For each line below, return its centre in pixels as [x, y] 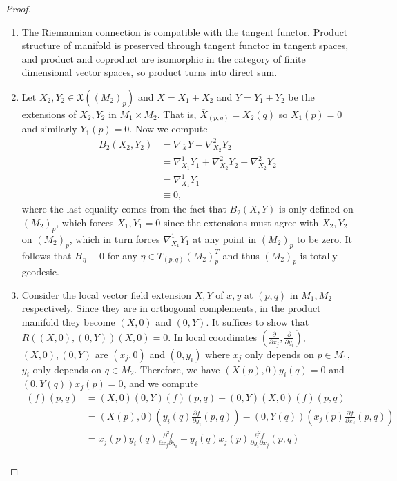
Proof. [18, 8]
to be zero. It [325, 238]
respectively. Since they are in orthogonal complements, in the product [171, 308]
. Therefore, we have [177, 369]
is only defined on [316, 209]
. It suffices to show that [258, 322]
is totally [319, 255]
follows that [47, 255]
